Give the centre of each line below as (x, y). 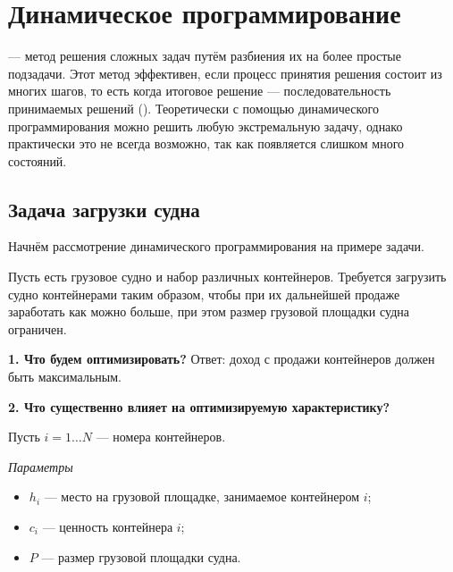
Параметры (41, 466)
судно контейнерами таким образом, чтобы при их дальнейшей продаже (204, 294)
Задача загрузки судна (104, 209)
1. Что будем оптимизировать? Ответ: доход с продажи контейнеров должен (222, 359)
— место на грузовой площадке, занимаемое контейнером (201, 496)
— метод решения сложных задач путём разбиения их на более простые (205, 56)
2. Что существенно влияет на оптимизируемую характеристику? (199, 406)
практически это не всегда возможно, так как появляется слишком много (206, 143)
